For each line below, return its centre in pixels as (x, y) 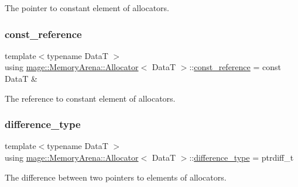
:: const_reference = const (235, 67)
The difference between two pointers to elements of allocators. (116, 177)
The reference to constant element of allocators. (90, 98)
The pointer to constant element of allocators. (87, 8)
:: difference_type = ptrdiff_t (242, 157)
